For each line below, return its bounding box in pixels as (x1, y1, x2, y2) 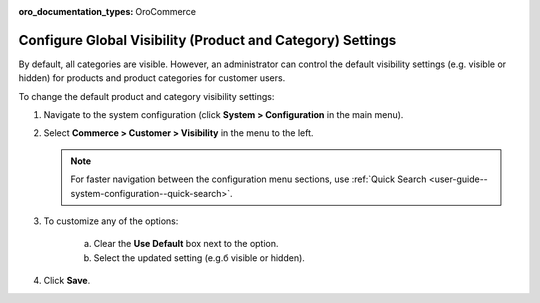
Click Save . (43, 275, 91, 287)
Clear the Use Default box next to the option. (93, 238, 279, 250)
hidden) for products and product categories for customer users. (18, 72, 286, 84)
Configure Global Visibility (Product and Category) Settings (18, 31, 397, 49)
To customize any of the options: (43, 215, 179, 227)
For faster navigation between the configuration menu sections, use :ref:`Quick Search (70, 173, 427, 185)
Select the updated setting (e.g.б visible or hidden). (93, 251, 305, 264)
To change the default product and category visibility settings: (18, 90, 275, 102)
